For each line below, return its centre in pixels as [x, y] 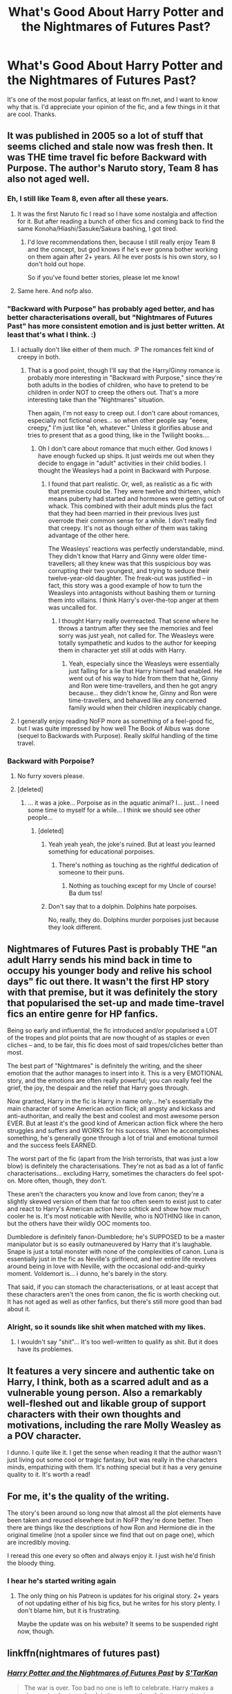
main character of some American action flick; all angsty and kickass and [111, 1109]
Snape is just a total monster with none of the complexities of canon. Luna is [116, 1252]
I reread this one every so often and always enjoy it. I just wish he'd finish [111, 1555]
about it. [19, 1309]
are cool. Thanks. [32, 114]
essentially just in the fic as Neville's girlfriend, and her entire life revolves [112, 1259]
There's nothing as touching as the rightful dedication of [138, 865]
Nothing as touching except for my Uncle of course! [142, 886]
